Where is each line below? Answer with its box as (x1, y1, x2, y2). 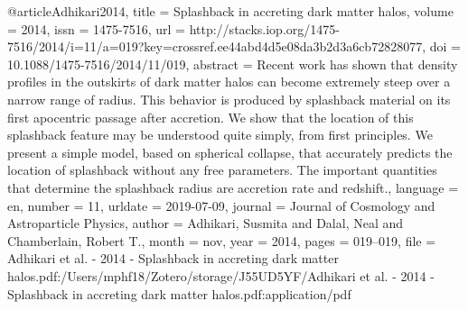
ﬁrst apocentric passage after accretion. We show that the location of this (7, 107, 414, 126)
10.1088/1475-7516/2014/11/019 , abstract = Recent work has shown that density (7, 54, 458, 73)
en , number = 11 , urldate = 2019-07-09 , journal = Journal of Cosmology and (7, 196, 435, 214)
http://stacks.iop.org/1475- (189, 19, 340, 38)
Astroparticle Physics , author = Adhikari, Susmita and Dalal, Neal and (7, 214, 404, 232)
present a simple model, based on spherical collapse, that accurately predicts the (7, 142, 453, 161)
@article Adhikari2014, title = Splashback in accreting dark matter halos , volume (7, 2, 454, 20)
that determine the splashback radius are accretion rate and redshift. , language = (7, 178, 459, 196)
